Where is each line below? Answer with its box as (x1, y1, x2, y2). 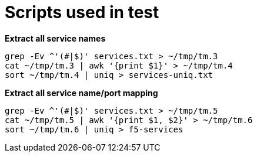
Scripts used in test (5, 2, 159, 22)
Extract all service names (5, 33, 106, 43)
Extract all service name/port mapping (5, 87, 158, 98)
